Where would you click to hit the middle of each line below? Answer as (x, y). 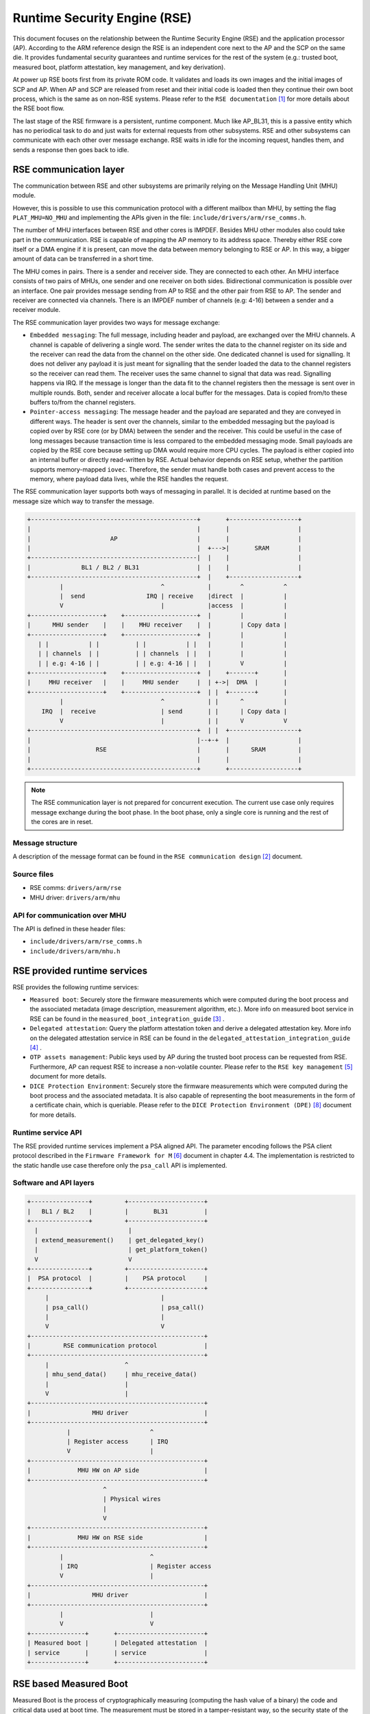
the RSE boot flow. (39, 108)
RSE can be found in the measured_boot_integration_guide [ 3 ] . (127, 1019)
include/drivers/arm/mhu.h (75, 951)
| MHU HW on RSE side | (118, 1537)
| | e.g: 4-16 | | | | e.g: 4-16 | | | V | (163, 663)
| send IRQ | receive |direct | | (173, 596)
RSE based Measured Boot (70, 1684)
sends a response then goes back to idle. (71, 149)
